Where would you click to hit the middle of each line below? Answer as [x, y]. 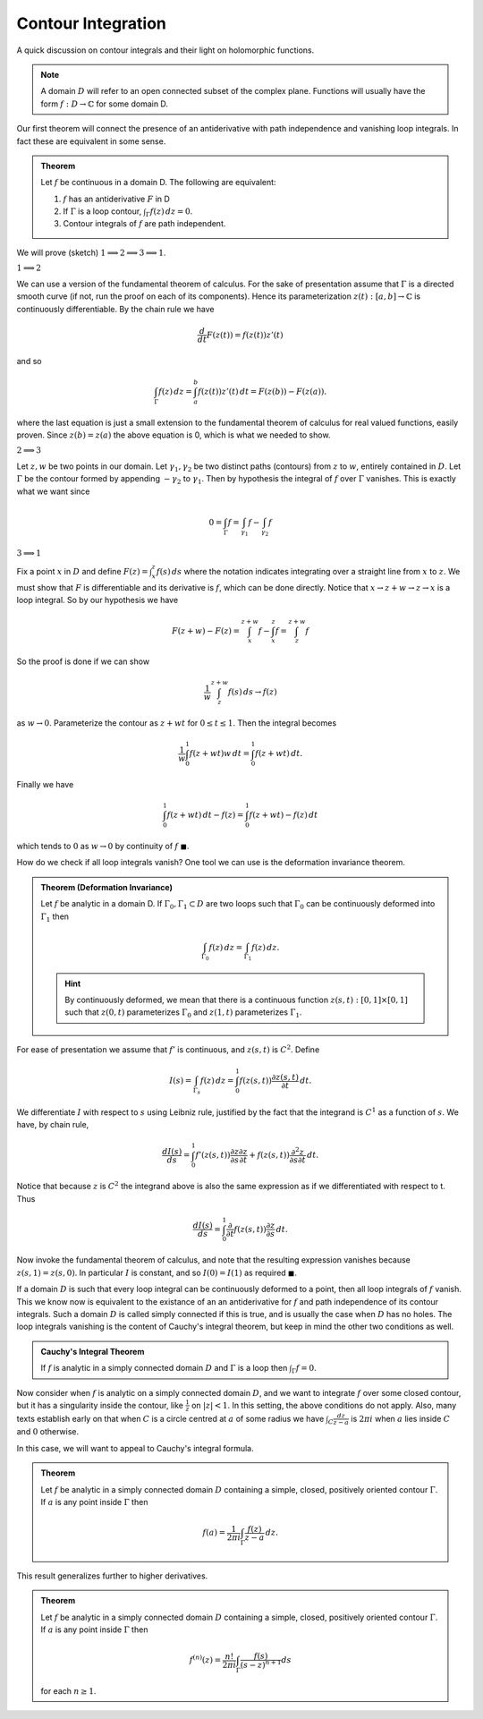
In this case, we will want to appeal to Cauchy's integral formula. [135, 1448]
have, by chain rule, [53, 1125]
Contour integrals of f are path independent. [144, 224]
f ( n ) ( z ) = [205, 1659]
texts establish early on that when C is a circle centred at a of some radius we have [170, 1418]
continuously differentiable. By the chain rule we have [115, 309]
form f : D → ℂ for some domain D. [105, 104]
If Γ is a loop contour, [102, 211]
